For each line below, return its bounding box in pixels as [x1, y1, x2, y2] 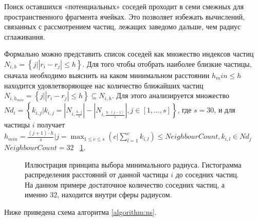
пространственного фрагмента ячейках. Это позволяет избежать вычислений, [4, 11, 245, 22]
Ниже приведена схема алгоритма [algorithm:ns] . [4, 207, 157, 217]
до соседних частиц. [175, 169, 239, 180]
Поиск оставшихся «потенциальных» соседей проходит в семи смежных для [4, 1, 244, 11]
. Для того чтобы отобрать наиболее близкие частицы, [82, 58, 252, 69]
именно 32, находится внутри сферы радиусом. [25, 189, 172, 200]
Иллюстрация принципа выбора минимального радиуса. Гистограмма [25, 159, 242, 170]
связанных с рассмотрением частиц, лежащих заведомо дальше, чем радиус [4, 21, 241, 32]
